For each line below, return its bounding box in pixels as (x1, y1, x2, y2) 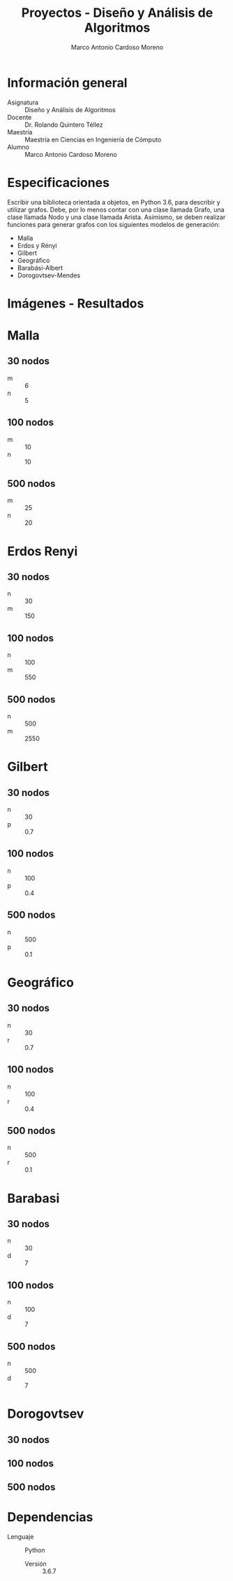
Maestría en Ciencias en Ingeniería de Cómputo (24, 135, 162, 144)
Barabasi (7, 1190, 60, 1206)
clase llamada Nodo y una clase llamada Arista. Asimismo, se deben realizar (7, 212, 226, 221)
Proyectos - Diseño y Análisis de (21, 5, 213, 21)
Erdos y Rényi (17, 241, 57, 249)
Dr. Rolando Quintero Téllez (24, 120, 103, 129)
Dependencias (7, 1510, 93, 1525)
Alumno (7, 142, 30, 151)
